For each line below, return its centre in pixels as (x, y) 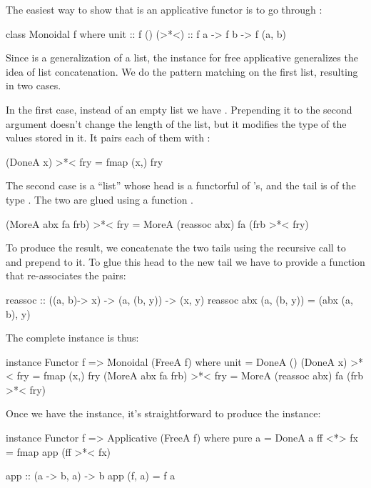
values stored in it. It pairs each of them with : (108, 138)
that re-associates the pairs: (66, 275)
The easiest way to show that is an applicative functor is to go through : (164, 9)
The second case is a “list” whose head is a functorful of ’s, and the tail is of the (181, 185)
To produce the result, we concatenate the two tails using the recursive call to (176, 248)
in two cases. (34, 85)
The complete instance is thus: (72, 338)
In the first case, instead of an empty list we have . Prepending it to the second (179, 109)
